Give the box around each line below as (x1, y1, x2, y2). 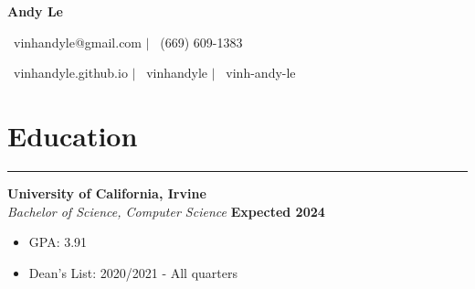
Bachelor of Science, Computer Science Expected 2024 (7, 201, 325, 220)
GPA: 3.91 (28, 232, 88, 252)
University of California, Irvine (7, 183, 206, 202)
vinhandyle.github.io (13, 63, 128, 82)
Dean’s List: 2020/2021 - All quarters (28, 262, 237, 282)
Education (7, 116, 138, 154)
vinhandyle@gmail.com (13, 32, 142, 51)
